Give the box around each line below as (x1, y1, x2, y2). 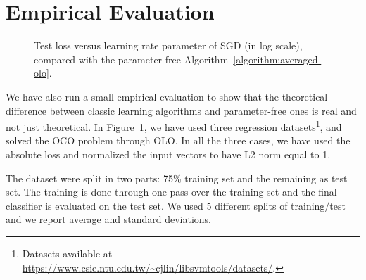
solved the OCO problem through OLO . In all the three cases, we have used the (6, 133, 351, 148)
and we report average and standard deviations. (6, 212, 211, 227)
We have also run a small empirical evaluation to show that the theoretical (6, 89, 328, 103)
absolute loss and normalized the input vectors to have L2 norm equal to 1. (6, 146, 331, 161)
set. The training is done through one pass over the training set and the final (6, 184, 337, 199)
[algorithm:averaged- (233, 51, 322, 66)
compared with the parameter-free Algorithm (34, 51, 229, 66)
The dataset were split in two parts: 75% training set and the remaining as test (6, 170, 348, 185)
